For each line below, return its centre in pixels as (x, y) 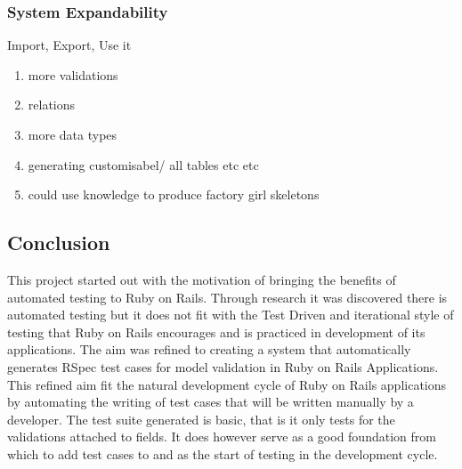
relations (52, 105)
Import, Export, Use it (69, 45)
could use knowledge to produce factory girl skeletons (174, 194)
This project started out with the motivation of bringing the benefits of (202, 279)
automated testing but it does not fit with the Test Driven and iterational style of (231, 315)
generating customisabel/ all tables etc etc (143, 164)
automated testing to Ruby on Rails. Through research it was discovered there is (227, 297)
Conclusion (59, 243)
